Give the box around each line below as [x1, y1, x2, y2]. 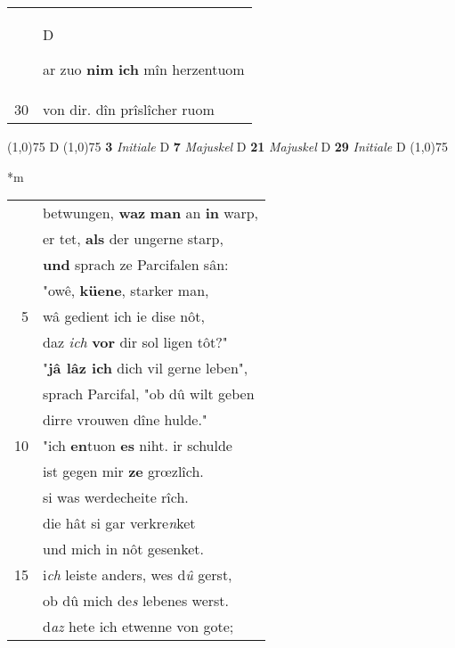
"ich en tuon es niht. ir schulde [43, 435, 232, 456]
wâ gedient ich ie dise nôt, [43, 306, 205, 327]
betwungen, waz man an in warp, [43, 202, 259, 224]
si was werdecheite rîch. [43, 487, 189, 508]
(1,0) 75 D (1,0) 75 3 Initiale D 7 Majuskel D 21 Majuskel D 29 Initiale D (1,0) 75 [7, 137, 449, 155]
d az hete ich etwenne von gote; [43, 616, 234, 637]
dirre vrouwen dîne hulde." [43, 409, 207, 431]
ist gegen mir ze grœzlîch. [43, 461, 204, 482]
